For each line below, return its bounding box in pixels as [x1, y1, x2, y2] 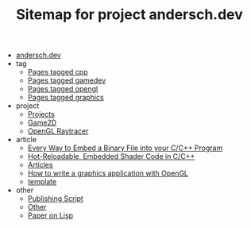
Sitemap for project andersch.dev [15, 6, 244, 24]
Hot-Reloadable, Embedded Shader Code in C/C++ [27, 152, 195, 161]
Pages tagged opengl [27, 84, 98, 94]
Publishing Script [27, 194, 83, 203]
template [27, 177, 57, 187]
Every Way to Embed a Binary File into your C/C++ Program [27, 143, 223, 153]
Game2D [27, 118, 57, 128]
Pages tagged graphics [27, 93, 105, 102]
